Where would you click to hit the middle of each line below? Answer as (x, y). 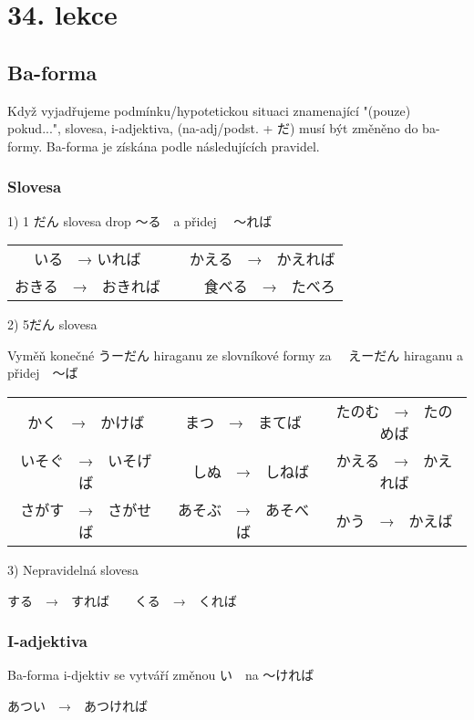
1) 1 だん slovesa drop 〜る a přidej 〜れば (140, 220)
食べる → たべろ (269, 287)
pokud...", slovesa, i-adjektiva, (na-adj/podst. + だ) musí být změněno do (213, 128)
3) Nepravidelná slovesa (73, 569)
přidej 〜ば (43, 373)
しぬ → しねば (250, 471)
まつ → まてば (243, 422)
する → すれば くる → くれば (122, 600)
